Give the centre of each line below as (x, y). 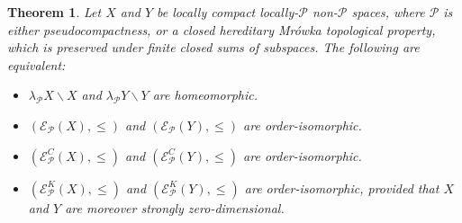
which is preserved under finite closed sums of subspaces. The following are (213, 47)
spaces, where (388, 12)
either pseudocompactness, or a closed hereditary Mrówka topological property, (222, 29)
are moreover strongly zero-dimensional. (175, 207)
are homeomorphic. (205, 95)
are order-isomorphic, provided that (342, 187)
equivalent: (36, 64)
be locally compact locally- (228, 12)
